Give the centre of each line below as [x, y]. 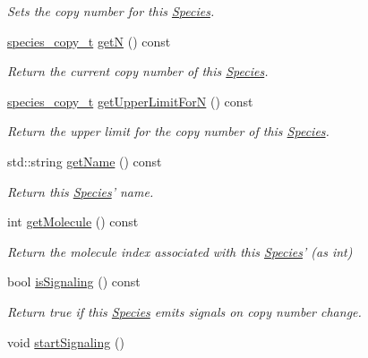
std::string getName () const [85, 161]
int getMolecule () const [73, 222]
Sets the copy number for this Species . [111, 11]
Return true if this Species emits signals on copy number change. [184, 311]
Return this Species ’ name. [81, 191]
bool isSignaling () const [74, 281]
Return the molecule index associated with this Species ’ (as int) [180, 251]
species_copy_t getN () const [89, 41]
